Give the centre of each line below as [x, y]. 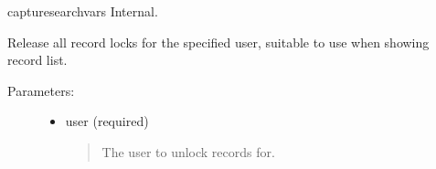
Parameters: [41, 90]
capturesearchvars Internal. [83, 11]
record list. [37, 60]
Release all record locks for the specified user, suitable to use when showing [218, 42]
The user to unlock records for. [188, 151]
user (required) [107, 121]
